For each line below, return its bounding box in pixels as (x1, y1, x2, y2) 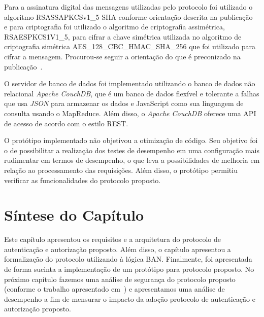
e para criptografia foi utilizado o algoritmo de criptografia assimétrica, (4, 21, 225, 32)
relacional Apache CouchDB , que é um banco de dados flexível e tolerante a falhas (4, 88, 259, 98)
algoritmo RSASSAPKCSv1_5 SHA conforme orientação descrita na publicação (4, 11, 253, 22)
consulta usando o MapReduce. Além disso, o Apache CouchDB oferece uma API (4, 108, 256, 118)
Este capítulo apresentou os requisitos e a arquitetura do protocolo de (4, 234, 221, 244)
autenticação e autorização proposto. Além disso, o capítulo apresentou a (4, 243, 231, 254)
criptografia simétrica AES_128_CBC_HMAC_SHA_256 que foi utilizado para (4, 41, 255, 52)
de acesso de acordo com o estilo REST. (4, 118, 128, 128)
